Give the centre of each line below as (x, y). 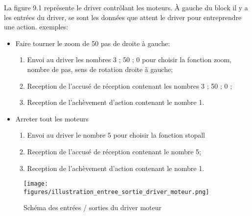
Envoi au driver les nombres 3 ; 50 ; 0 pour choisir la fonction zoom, (129, 60)
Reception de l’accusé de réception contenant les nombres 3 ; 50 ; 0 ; (130, 85)
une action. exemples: (36, 27)
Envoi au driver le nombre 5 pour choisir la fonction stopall (116, 135)
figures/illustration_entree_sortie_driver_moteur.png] (116, 192)
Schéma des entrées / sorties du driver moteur (93, 207)
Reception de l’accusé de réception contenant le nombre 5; (114, 151)
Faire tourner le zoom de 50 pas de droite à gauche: (93, 43)
